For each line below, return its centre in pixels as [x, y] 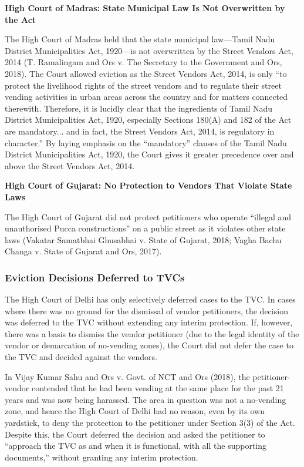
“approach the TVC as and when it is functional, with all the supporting [136, 446]
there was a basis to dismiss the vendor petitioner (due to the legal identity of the [152, 333]
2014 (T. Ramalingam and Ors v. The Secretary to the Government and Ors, [143, 62]
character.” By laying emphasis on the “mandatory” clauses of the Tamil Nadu [146, 142]
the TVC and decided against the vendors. [81, 357]
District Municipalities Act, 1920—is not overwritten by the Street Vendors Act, [149, 50]
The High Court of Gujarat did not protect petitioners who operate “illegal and [148, 216]
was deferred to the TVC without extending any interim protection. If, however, [149, 322]
